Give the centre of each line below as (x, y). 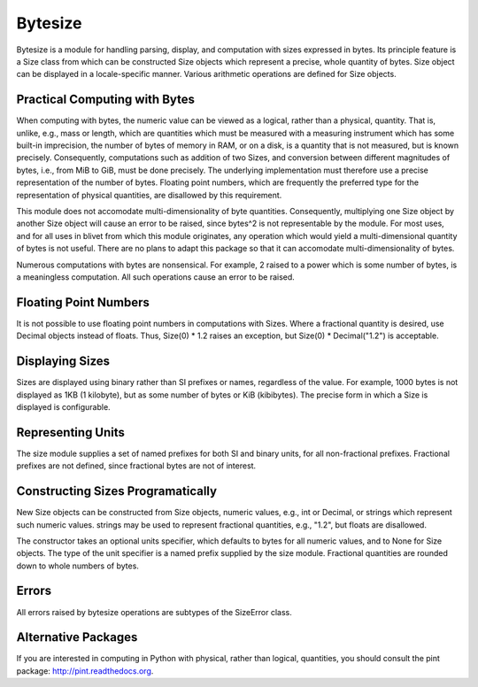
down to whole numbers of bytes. (77, 566)
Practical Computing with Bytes (105, 100)
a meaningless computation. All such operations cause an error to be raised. (156, 277)
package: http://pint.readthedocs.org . (85, 671)
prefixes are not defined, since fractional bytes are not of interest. (136, 466)
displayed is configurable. (63, 406)
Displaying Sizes (63, 362)
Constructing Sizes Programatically (116, 491)
